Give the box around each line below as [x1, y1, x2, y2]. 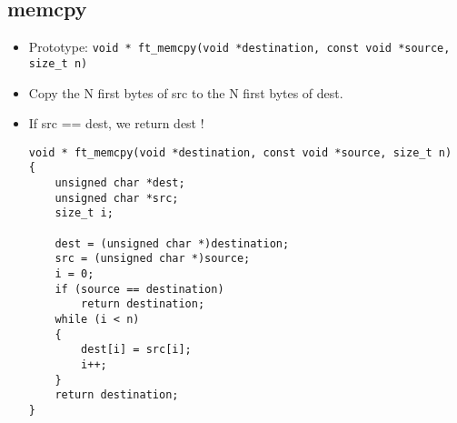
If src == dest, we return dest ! [28, 114, 204, 133]
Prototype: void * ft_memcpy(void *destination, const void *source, [28, 37, 451, 56]
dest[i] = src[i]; [81, 343, 192, 357]
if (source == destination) [55, 282, 224, 296]
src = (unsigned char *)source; [55, 252, 251, 266]
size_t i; [55, 206, 114, 220]
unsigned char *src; [55, 191, 179, 205]
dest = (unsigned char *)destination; [55, 237, 290, 250]
